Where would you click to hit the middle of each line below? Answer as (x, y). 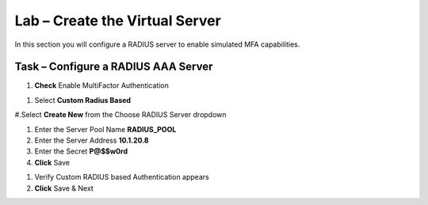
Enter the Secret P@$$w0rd (81, 151)
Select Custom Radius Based (82, 100)
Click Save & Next (64, 188)
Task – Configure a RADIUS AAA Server (114, 67)
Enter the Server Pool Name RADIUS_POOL (105, 129)
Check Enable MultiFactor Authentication (102, 85)
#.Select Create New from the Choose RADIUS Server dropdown (120, 115)
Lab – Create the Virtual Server (118, 21)
